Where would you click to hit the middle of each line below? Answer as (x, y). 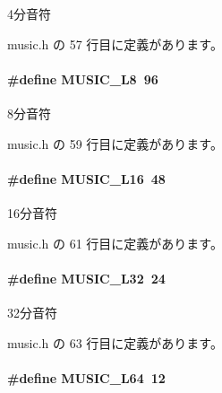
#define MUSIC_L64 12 (86, 377)
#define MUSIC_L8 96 (83, 79)
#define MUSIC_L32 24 (86, 278)
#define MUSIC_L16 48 (86, 178)
